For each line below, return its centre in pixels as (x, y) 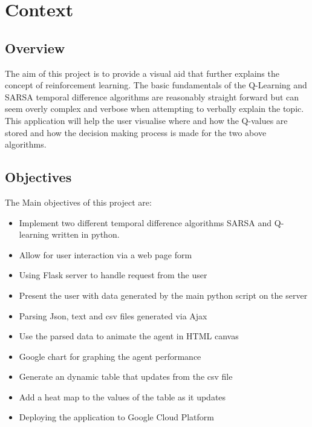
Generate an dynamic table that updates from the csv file (126, 376)
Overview (35, 47)
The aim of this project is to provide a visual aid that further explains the (142, 73)
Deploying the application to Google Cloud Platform (116, 417)
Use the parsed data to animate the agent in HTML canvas (129, 336)
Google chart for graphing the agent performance (110, 356)
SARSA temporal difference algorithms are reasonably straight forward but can (152, 96)
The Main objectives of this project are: (78, 202)
